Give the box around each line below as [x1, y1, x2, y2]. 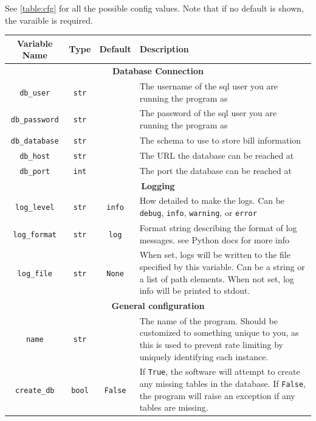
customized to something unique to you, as [139, 326, 299, 339]
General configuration [111, 299, 205, 311]
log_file [17, 269, 52, 278]
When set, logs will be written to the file [139, 248, 290, 261]
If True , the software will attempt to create [139, 365, 300, 378]
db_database [10, 136, 59, 145]
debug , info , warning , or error [139, 206, 257, 218]
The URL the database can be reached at [139, 148, 294, 161]
